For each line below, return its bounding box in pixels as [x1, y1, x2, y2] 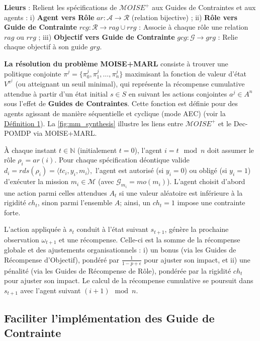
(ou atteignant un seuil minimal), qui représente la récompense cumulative [15, 78, 245, 89]
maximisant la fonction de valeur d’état [125, 68, 247, 78]
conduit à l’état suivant [76, 224, 148, 234]
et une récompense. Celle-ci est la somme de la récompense [59, 234, 240, 244]
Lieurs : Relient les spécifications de [4, 2, 117, 12]
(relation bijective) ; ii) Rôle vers [131, 12, 237, 22]
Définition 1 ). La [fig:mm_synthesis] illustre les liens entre [4, 118, 184, 128]
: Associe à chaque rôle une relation [139, 22, 248, 32]
